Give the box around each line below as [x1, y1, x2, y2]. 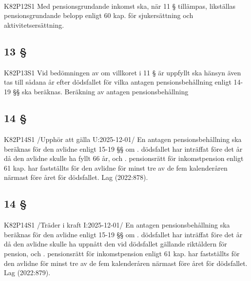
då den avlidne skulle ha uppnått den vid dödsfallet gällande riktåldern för [4, 239, 227, 249]
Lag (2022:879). [4, 267, 51, 278]
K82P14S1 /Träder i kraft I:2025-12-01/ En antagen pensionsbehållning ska [4, 220, 230, 230]
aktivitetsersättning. [4, 19, 64, 30]
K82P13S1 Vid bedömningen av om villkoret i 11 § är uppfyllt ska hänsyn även [4, 67, 241, 77]
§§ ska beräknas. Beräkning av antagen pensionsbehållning [13, 86, 189, 96]
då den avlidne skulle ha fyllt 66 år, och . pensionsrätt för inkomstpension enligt [4, 153, 244, 163]
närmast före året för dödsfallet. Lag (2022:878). [4, 172, 148, 182]
